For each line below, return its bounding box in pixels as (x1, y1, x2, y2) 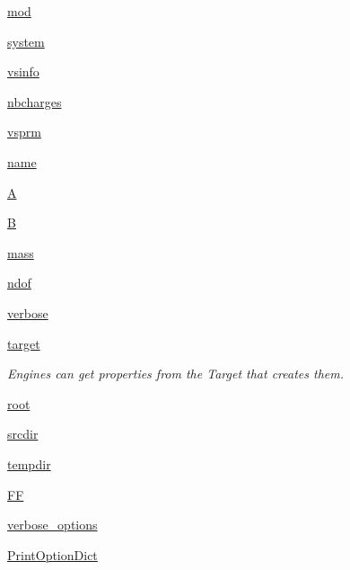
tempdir (7, 454, 51, 473)
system (7, 31, 45, 50)
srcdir (7, 424, 39, 443)
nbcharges (7, 92, 62, 111)
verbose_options (7, 515, 98, 534)
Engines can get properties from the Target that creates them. (7, 364, 345, 383)
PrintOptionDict (7, 545, 98, 564)
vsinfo (7, 62, 39, 81)
